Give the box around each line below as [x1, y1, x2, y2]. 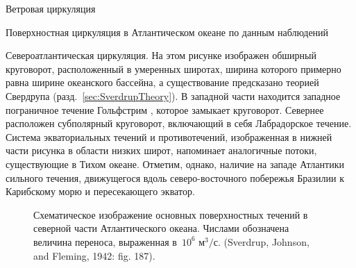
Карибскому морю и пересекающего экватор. [6, 184, 195, 199]
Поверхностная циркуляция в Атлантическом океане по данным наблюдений [6, 24, 329, 39]
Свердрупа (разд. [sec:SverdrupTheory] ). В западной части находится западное [6, 88, 341, 103]
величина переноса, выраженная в [33, 234, 177, 249]
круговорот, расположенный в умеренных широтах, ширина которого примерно [6, 61, 341, 76]
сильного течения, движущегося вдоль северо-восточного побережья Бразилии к [6, 170, 344, 185]
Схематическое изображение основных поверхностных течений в [33, 207, 308, 221]
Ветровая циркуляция [6, 1, 96, 15]
